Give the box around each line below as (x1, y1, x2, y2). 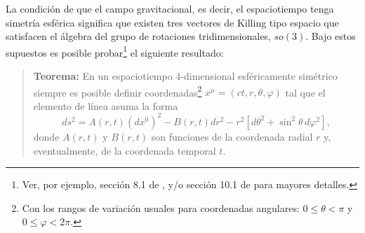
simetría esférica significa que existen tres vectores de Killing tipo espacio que (6, 15, 339, 29)
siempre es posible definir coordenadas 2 (33, 83, 202, 99)
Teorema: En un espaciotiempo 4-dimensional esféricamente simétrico (33, 69, 338, 83)
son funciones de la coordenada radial (151, 129, 313, 143)
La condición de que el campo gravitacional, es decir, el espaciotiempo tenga (6, 1, 334, 15)
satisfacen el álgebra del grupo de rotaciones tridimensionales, (6, 29, 271, 43)
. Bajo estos (305, 29, 356, 43)
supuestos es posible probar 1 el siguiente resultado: (6, 43, 224, 59)
